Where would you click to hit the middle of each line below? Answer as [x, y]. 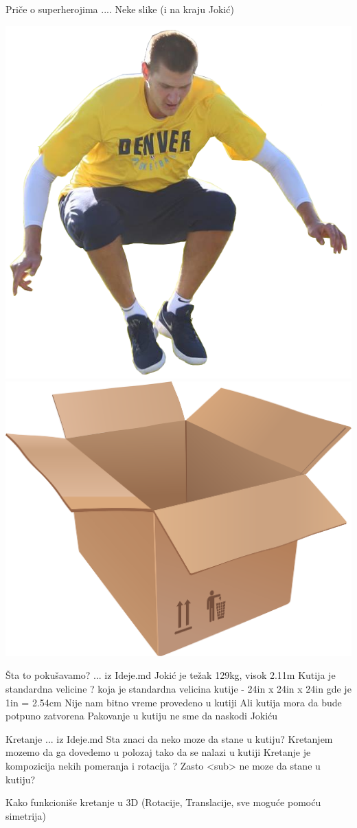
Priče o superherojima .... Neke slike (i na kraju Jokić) [120, 9]
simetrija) [26, 815]
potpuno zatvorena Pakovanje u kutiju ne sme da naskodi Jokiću [142, 716]
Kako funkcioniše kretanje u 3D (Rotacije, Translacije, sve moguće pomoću [163, 802]
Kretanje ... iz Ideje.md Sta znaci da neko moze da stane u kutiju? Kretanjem [169, 738]
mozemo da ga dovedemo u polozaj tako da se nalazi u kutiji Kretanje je [158, 752]
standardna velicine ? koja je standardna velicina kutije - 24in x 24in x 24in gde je [178, 689]
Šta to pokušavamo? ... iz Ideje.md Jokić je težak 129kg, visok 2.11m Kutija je [171, 675]
